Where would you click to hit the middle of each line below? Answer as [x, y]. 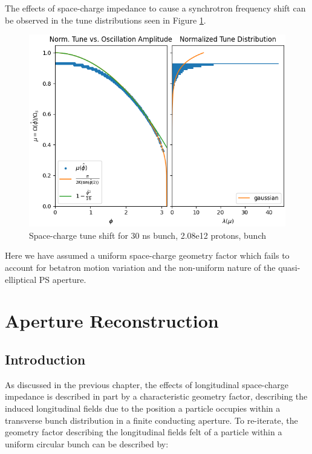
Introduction [45, 359]
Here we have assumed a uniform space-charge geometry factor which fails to [147, 255]
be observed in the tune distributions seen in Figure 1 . [106, 20]
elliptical [21, 279]
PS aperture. [63, 279]
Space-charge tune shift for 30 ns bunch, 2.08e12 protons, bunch [148, 235]
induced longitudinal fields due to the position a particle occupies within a [143, 408]
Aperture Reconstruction [112, 321]
